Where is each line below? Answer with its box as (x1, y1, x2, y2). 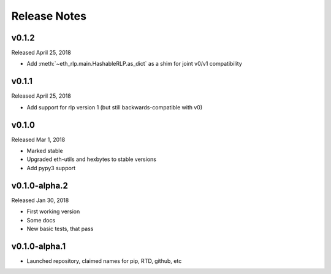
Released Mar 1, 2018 (11, 136, 66, 143)
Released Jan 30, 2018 (11, 197, 69, 204)
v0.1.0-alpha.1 (11, 241, 66, 251)
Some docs (26, 216, 56, 224)
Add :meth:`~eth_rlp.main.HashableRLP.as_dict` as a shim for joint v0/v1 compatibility (26, 60, 242, 68)
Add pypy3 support (26, 164, 76, 171)
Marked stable (26, 147, 64, 155)
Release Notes (11, 9, 87, 23)
